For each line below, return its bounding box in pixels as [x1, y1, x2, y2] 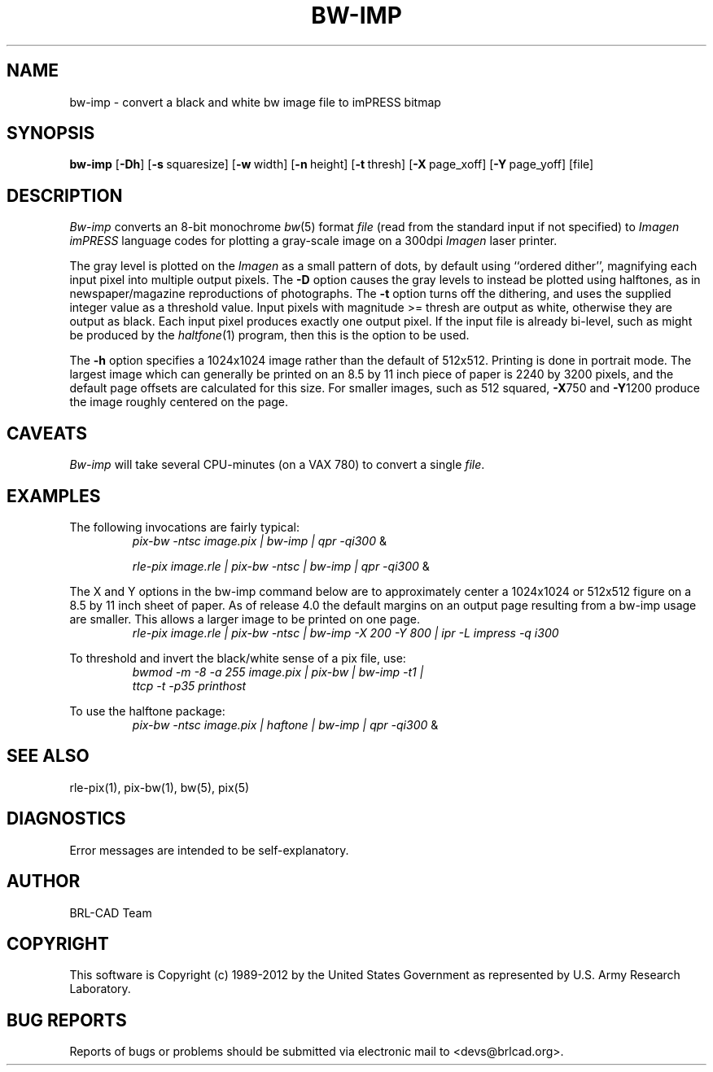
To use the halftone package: [69, 703, 225, 718]
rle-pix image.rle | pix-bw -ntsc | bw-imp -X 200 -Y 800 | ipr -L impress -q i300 [132, 625, 559, 640]
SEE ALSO [7, 746, 90, 767]
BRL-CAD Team [69, 905, 152, 920]
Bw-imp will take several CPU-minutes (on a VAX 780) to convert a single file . [69, 457, 485, 472]
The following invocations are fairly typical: [69, 519, 300, 534]
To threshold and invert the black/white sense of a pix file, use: [69, 650, 406, 665]
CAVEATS [7, 422, 87, 444]
